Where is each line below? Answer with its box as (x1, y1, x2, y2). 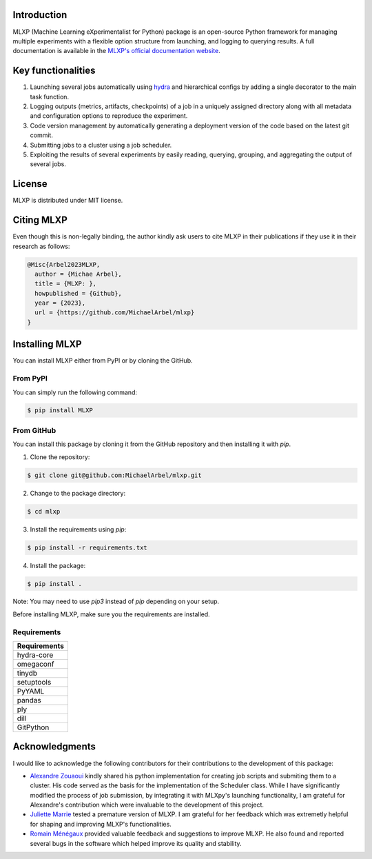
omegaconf (17, 659, 54, 669)
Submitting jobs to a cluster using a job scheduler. (30, 141, 172, 149)
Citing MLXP (12, 214, 68, 226)
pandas (17, 696, 41, 705)
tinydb (17, 669, 38, 678)
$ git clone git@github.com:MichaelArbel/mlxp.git (27, 471, 203, 479)
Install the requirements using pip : (30, 525, 127, 534)
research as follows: (12, 242, 70, 250)
